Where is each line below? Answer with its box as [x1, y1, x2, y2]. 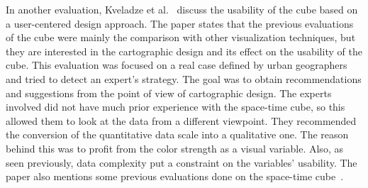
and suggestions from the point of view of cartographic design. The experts [6, 85, 332, 100]
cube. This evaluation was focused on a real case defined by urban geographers [6, 57, 347, 72]
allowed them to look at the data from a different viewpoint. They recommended [6, 113, 357, 128]
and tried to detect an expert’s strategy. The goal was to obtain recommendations [6, 71, 362, 86]
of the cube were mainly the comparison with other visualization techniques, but [6, 30, 356, 45]
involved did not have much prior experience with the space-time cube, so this [6, 99, 345, 114]
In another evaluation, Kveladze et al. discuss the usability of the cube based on [6, 2, 358, 16]
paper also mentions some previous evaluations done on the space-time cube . [6, 169, 344, 184]
